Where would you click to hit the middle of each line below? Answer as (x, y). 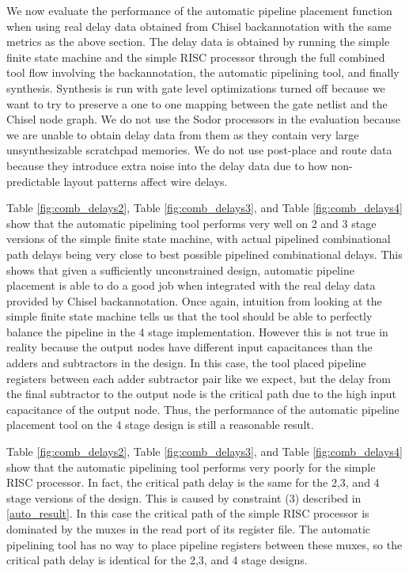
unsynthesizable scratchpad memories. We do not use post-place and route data (199, 150)
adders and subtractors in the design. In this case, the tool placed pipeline (186, 363)
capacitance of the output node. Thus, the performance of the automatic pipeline (203, 409)
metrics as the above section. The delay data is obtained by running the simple (198, 42)
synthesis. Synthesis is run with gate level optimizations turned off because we (196, 87)
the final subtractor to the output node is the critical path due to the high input (202, 394)
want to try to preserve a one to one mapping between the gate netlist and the (197, 103)
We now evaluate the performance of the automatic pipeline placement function (199, 10)
